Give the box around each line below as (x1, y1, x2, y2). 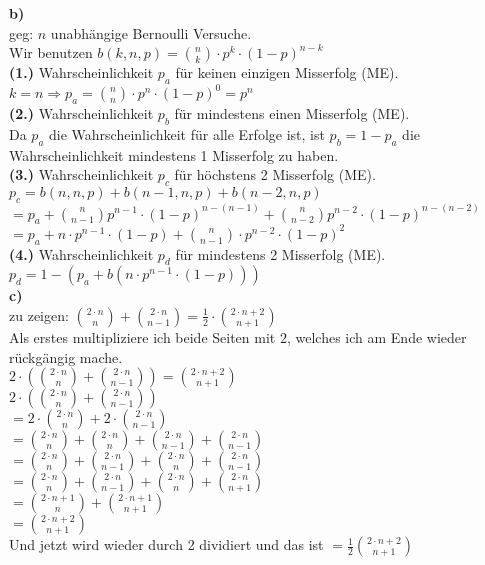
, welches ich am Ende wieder (286, 326, 467, 347)
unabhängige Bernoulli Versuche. (50, 22, 252, 43)
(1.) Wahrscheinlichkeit (9, 62, 154, 83)
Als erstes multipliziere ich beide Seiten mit (9, 326, 276, 347)
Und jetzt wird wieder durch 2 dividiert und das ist (9, 534, 324, 555)
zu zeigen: (9, 304, 69, 325)
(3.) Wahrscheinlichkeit (9, 164, 154, 185)
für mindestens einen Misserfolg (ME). (174, 103, 410, 124)
